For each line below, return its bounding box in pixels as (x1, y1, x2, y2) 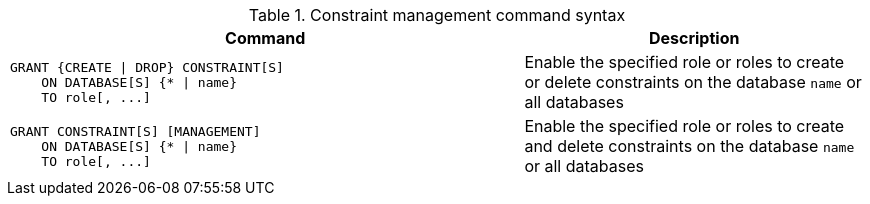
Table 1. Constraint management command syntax (248, 5, 626, 25)
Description (648, 28, 740, 48)
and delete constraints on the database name (524, 136, 855, 156)
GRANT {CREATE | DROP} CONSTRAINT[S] (10, 59, 284, 75)
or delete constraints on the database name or (524, 72, 862, 92)
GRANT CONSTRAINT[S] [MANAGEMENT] (10, 123, 261, 139)
